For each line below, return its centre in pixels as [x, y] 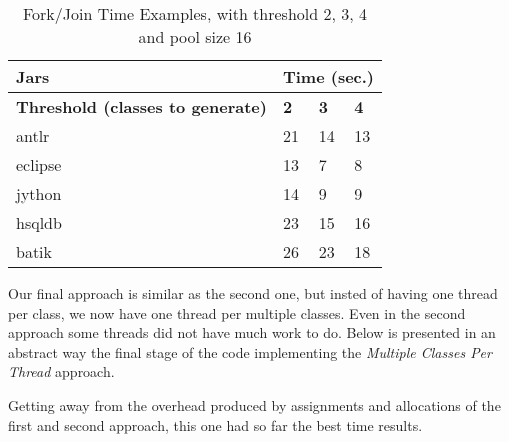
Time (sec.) [328, 76]
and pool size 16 [195, 36]
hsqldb [39, 222]
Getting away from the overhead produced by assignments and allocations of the [254, 404]
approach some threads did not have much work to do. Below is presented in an [252, 332]
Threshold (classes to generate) [141, 106]
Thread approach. [61, 371]
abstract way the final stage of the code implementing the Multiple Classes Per [250, 351]
